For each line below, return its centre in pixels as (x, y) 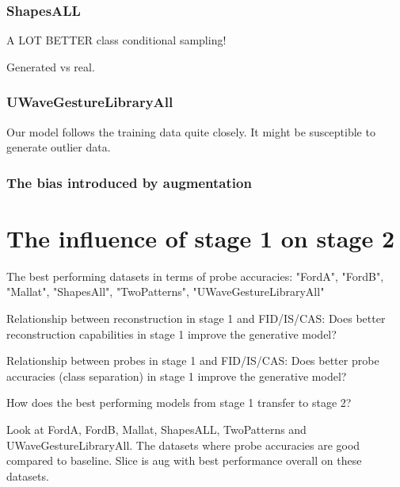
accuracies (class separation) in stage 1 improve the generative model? (177, 376)
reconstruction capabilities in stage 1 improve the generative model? (171, 334)
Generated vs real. (51, 66)
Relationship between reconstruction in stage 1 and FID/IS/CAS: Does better (196, 318)
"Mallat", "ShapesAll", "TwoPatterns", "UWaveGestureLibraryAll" (166, 291)
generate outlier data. (59, 147)
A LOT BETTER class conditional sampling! (116, 40)
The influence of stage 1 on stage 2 (201, 238)
